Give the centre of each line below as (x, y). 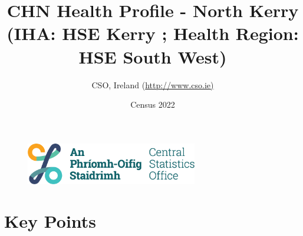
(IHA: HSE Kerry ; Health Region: (153, 33)
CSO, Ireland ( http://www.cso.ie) (153, 84)
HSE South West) (153, 56)
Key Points (50, 221)
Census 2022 (153, 104)
